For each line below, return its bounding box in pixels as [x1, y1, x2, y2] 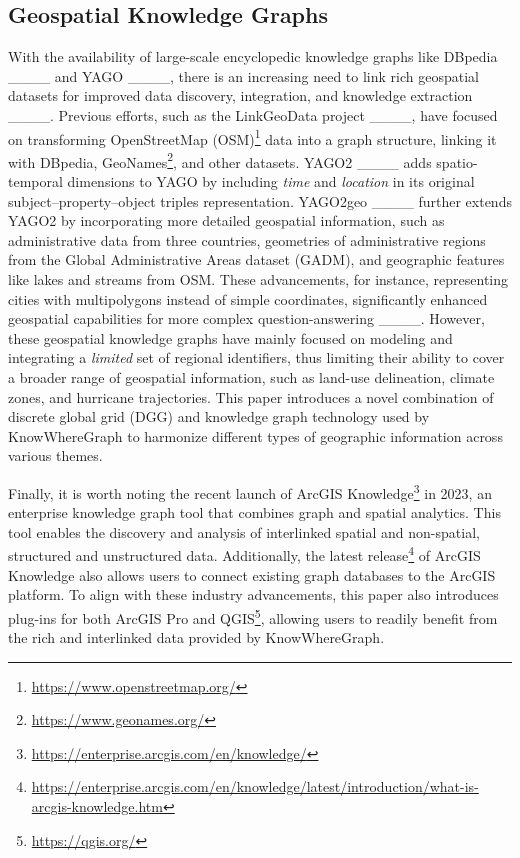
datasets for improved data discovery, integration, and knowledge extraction [8, 85, 473, 106]
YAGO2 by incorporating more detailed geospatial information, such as [8, 210, 445, 231]
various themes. [8, 445, 103, 466]
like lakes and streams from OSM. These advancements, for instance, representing [8, 269, 509, 290]
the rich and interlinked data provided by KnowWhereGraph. [8, 627, 385, 648]
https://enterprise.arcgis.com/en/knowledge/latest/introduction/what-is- [31, 776, 479, 797]
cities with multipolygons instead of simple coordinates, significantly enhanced [8, 288, 488, 309]
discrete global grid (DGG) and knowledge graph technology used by [8, 406, 430, 427]
